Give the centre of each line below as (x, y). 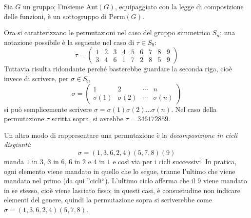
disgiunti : (18, 144)
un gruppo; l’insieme (53, 6)
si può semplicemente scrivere (48, 109)
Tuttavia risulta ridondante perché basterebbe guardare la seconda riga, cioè (118, 69)
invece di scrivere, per (36, 78)
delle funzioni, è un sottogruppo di (55, 16)
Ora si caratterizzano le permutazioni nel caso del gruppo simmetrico (107, 33)
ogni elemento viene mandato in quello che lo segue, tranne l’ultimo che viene (120, 171)
